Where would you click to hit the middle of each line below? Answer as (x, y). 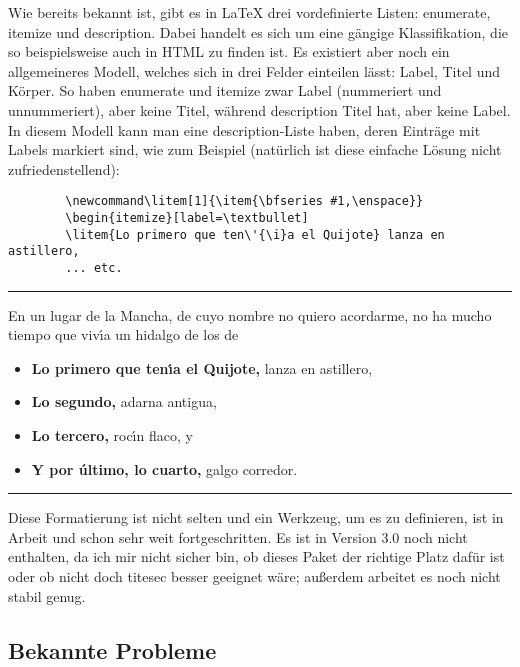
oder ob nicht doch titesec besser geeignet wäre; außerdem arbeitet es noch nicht (254, 575)
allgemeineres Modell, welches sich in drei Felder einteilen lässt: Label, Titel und (254, 70)
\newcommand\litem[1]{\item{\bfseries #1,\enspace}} (244, 201)
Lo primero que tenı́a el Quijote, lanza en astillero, (202, 367)
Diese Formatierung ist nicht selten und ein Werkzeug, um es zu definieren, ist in (256, 517)
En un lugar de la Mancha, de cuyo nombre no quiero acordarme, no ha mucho (250, 314)
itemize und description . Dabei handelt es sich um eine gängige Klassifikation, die (258, 31)
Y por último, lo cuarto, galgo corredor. (164, 468)
